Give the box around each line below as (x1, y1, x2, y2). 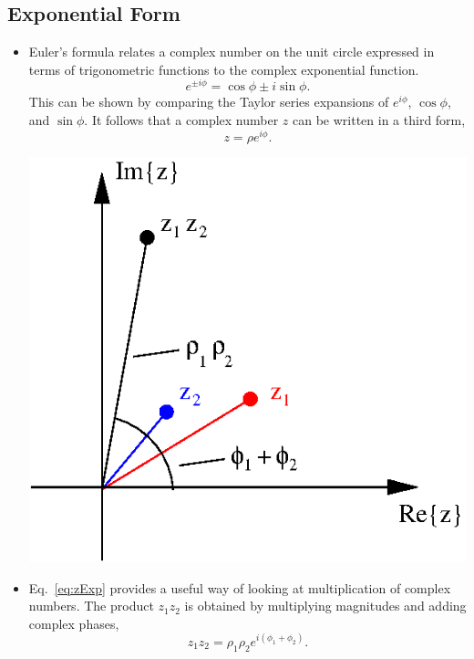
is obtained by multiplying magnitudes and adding (184, 596, 467, 615)
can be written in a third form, (293, 110, 466, 130)
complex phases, (28, 613, 119, 633)
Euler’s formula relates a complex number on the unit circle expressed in (28, 42, 435, 61)
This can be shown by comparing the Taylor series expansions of (28, 92, 389, 111)
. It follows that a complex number (84, 110, 279, 130)
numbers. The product (28, 596, 154, 615)
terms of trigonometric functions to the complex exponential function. (28, 59, 419, 78)
